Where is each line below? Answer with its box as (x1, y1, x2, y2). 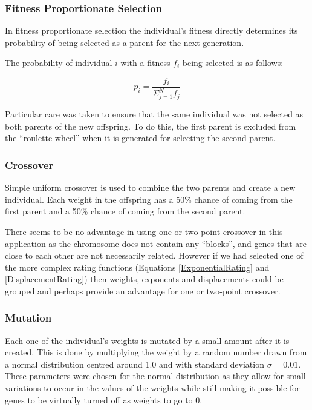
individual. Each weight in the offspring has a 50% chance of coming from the (5, 193, 293, 205)
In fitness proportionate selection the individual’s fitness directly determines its (5, 24, 298, 37)
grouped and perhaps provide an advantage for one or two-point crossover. (5, 284, 281, 297)
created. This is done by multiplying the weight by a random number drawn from (5, 346, 307, 359)
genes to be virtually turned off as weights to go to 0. (5, 393, 203, 406)
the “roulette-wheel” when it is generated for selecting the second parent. (5, 131, 276, 144)
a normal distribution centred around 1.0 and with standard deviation (5, 357, 264, 370)
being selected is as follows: (182, 56, 284, 69)
